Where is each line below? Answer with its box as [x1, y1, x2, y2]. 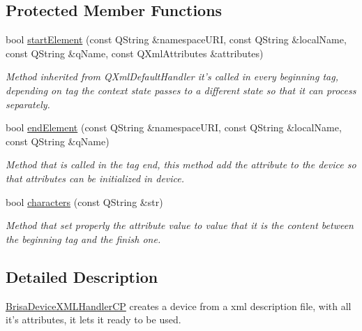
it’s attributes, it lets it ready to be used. [6, 312, 181, 327]
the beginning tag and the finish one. [6, 231, 161, 246]
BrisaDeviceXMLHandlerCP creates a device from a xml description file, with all [6, 298, 352, 313]
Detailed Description [6, 265, 158, 287]
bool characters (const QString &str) [6, 194, 163, 209]
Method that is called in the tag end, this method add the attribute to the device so [6, 157, 356, 172]
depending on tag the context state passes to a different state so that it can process [6, 82, 356, 97]
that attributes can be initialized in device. [6, 170, 185, 185]
